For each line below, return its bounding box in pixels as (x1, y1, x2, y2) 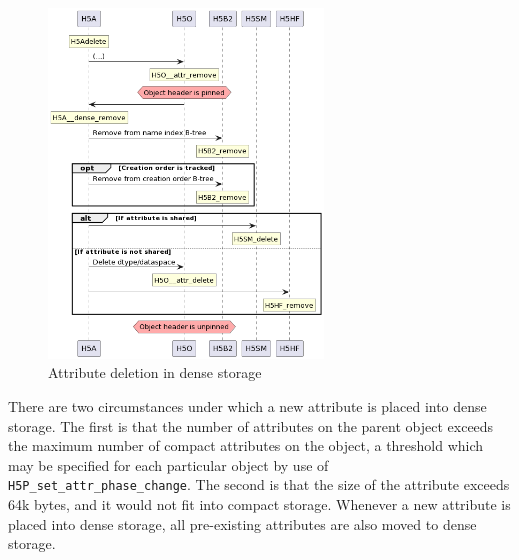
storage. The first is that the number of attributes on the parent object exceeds (8, 415, 494, 436)
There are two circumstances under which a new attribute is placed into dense (8, 396, 487, 417)
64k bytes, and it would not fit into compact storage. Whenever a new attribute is (8, 494, 511, 515)
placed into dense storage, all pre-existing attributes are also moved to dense (8, 513, 477, 534)
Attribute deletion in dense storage (48, 362, 262, 383)
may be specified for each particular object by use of (8, 454, 329, 475)
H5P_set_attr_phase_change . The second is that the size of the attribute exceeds (8, 474, 510, 495)
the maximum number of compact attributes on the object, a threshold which (8, 435, 484, 456)
